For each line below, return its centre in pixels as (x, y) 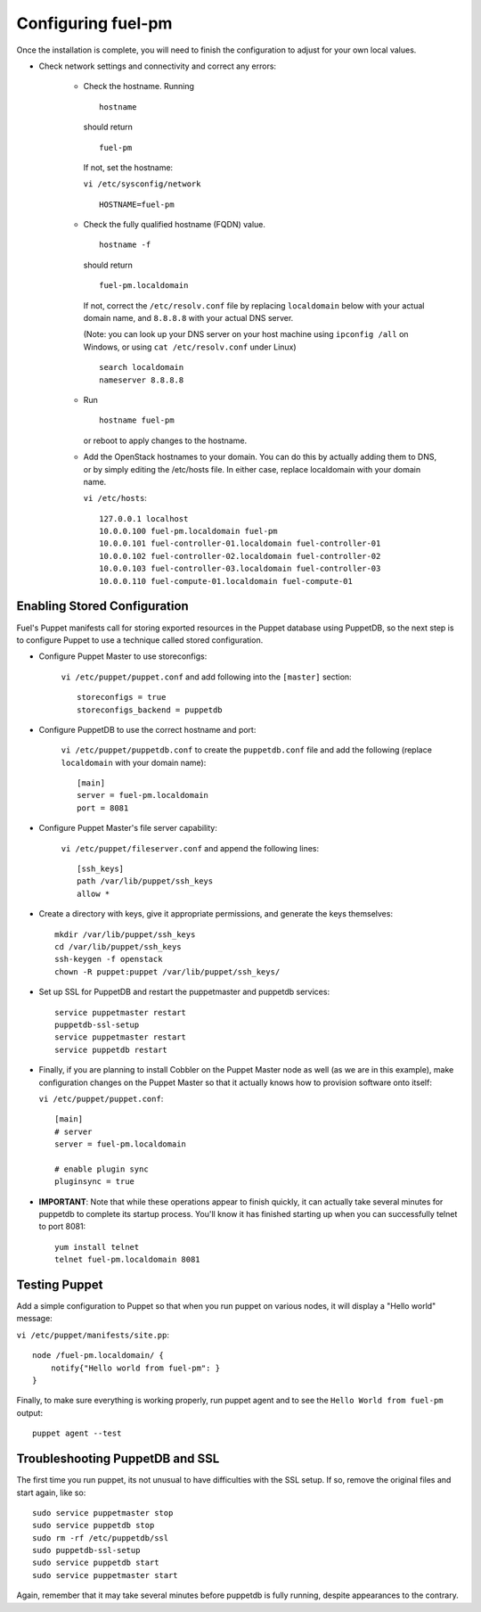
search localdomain (142, 367)
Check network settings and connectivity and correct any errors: (157, 66)
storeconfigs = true (122, 697)
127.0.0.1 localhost (144, 518)
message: (34, 1319)
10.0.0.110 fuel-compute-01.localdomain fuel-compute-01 (226, 581)
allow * (94, 893)
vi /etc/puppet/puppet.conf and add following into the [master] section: (206, 677)
